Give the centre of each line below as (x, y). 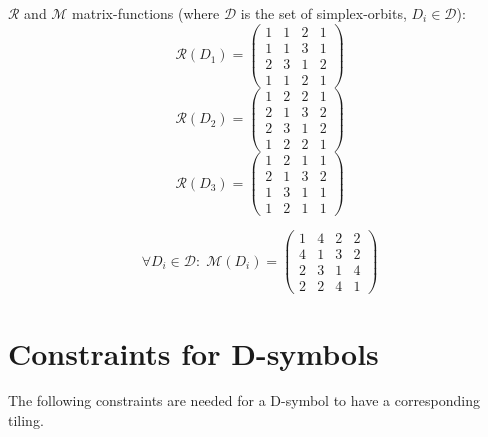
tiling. (26, 420)
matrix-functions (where (146, 13)
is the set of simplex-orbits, (323, 13)
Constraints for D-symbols (193, 352)
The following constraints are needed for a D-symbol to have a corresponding (244, 400)
